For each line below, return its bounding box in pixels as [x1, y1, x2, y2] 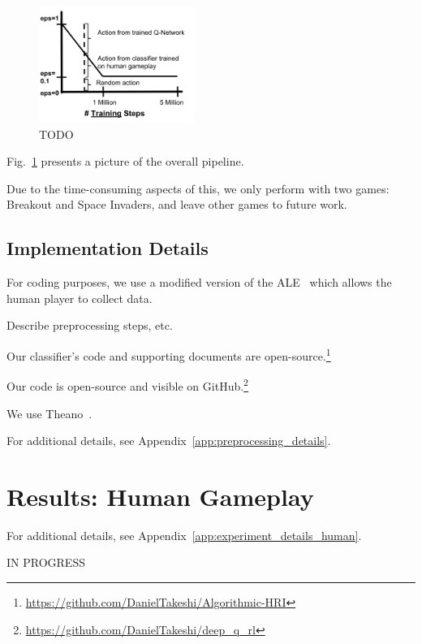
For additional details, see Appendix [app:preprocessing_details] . [6, 432, 331, 449]
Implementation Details [6, 236, 209, 261]
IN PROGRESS [6, 554, 85, 571]
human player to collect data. [6, 289, 153, 306]
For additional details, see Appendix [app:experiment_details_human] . [6, 526, 362, 543]
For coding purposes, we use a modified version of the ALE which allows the [6, 274, 392, 291]
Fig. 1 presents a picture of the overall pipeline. [6, 153, 244, 170]
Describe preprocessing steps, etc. [6, 317, 173, 334]
